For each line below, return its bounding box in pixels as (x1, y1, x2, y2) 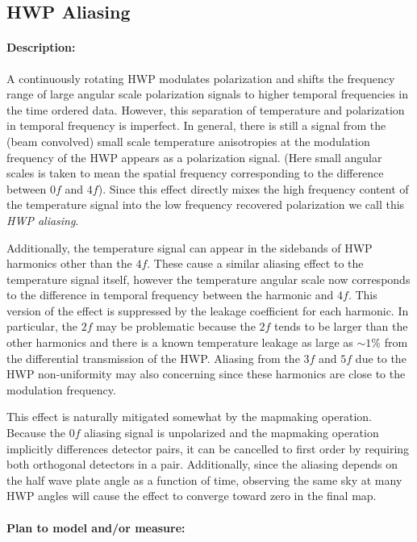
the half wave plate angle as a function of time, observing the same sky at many (6, 471, 402, 488)
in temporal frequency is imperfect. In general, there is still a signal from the (6, 117, 386, 134)
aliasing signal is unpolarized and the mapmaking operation (84, 424, 379, 441)
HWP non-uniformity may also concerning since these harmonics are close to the (6, 365, 406, 382)
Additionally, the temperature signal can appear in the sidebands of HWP (6, 239, 373, 256)
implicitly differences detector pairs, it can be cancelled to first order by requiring (6, 440, 410, 457)
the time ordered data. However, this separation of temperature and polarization (6, 101, 405, 118)
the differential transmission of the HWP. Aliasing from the (6, 349, 300, 366)
